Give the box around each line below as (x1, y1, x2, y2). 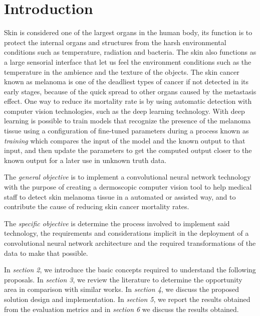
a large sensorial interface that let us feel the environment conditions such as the (4, 56, 251, 67)
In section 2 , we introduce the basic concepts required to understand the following (4, 264, 256, 275)
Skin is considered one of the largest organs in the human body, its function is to (4, 27, 252, 38)
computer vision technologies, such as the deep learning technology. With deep (4, 105, 245, 116)
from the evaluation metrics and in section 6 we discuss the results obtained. (4, 303, 239, 314)
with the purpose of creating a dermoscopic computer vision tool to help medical (4, 182, 252, 192)
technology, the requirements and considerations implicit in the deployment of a (4, 228, 249, 238)
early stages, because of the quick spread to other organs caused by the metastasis (4, 86, 256, 96)
